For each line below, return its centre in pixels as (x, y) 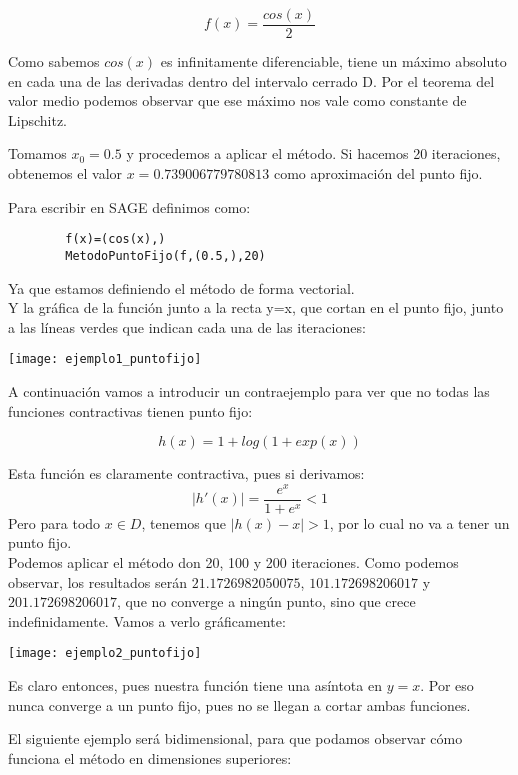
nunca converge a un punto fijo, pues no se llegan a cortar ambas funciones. (239, 704)
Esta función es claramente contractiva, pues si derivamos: (186, 473)
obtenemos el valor (65, 173)
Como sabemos (54, 61)
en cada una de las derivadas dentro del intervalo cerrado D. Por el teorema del (251, 80)
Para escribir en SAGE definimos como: (129, 206)
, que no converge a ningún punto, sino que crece (266, 601)
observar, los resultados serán (98, 581)
